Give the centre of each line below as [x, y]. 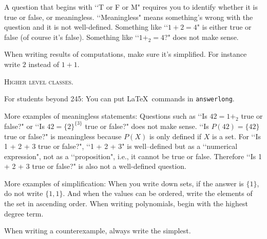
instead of [44, 64]
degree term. [24, 213]
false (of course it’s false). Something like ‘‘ [72, 37]
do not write [24, 193]
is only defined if [175, 136]
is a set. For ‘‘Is [236, 136]
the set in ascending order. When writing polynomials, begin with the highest [126, 203]
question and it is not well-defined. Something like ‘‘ [86, 27]
